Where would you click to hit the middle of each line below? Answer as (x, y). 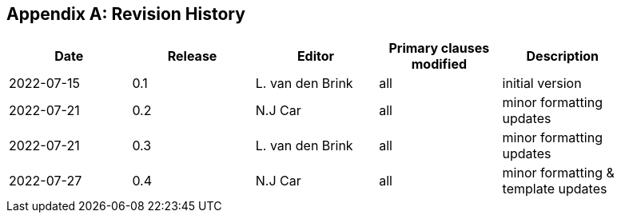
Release (192, 56)
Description (562, 56)
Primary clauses (439, 48)
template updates (555, 189)
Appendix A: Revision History (126, 14)
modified (439, 64)
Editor (316, 56)
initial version (542, 84)
